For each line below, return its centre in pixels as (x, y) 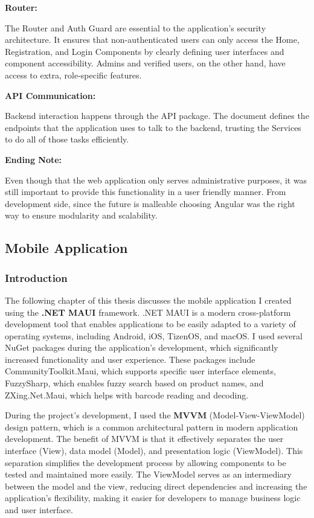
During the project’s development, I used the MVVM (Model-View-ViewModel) (155, 415)
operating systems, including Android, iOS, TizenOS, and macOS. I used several (154, 335)
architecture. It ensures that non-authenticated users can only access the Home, (152, 40)
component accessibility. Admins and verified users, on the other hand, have (145, 63)
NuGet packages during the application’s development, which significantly (142, 347)
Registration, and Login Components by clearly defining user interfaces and (145, 51)
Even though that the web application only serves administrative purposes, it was (156, 180)
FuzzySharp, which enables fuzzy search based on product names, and (134, 383)
